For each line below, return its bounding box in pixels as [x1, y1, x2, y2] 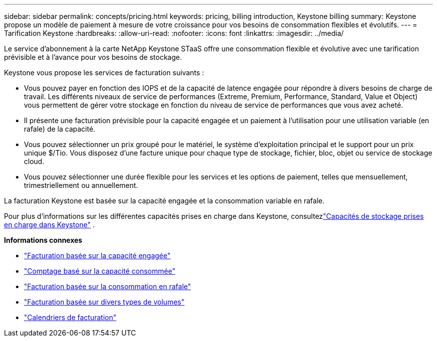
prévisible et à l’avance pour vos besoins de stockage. [4, 53, 182, 61]
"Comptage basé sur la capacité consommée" [24, 267, 176, 275]
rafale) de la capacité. [24, 125, 95, 133]
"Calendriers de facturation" [24, 313, 117, 322]
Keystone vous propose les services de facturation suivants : [4, 68, 204, 77]
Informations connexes [4, 236, 82, 244]
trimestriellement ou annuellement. [24, 181, 138, 189]
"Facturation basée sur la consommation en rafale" [24, 282, 191, 291]
